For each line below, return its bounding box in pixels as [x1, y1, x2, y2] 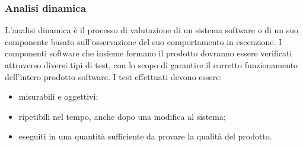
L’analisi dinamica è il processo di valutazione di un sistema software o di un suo [5, 24, 299, 36]
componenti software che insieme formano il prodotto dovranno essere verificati [5, 47, 292, 59]
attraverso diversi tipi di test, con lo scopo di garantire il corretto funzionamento [5, 59, 298, 71]
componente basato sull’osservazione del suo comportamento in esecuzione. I [5, 35, 282, 47]
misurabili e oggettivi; [18, 90, 98, 103]
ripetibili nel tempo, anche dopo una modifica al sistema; [18, 110, 226, 122]
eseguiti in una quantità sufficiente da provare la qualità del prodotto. [18, 130, 272, 142]
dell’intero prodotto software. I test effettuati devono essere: [5, 70, 222, 82]
